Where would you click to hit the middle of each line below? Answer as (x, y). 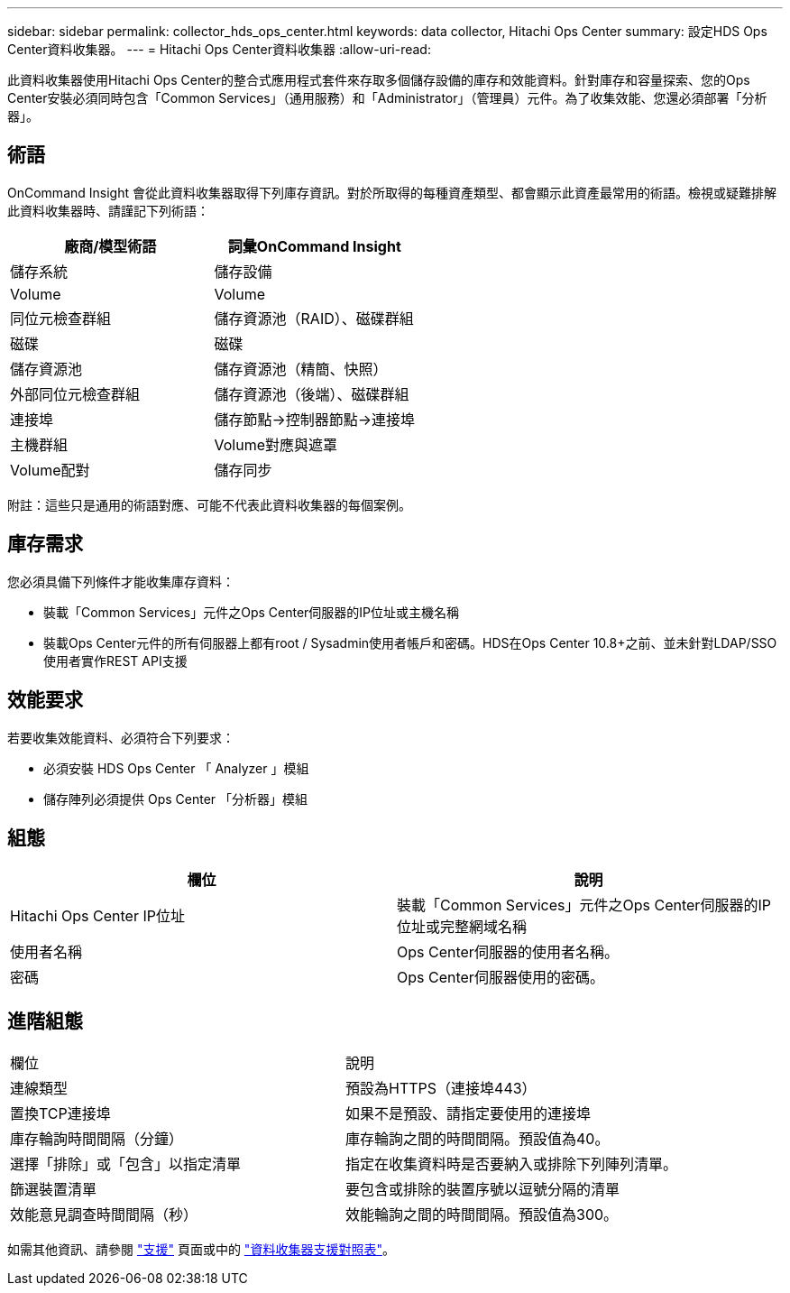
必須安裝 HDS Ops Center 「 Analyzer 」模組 (176, 768)
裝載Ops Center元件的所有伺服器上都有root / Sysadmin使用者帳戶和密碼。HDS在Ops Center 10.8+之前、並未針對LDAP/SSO (410, 642)
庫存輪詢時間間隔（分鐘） (97, 1139)
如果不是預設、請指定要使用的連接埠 (468, 1114)
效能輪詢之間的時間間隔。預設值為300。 (482, 1215)
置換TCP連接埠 (60, 1114)
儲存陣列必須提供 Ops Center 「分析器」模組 (176, 799)
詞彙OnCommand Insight (314, 246)
